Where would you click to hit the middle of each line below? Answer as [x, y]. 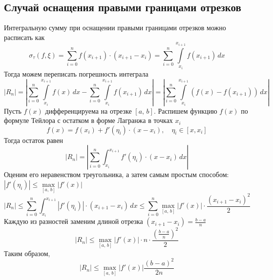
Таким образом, [27, 253]
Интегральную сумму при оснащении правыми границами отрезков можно [115, 28]
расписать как [24, 37]
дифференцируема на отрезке [88, 110]
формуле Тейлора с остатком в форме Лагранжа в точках [88, 120]
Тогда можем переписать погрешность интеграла [76, 73]
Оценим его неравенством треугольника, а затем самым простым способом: [116, 174]
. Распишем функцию [185, 110]
